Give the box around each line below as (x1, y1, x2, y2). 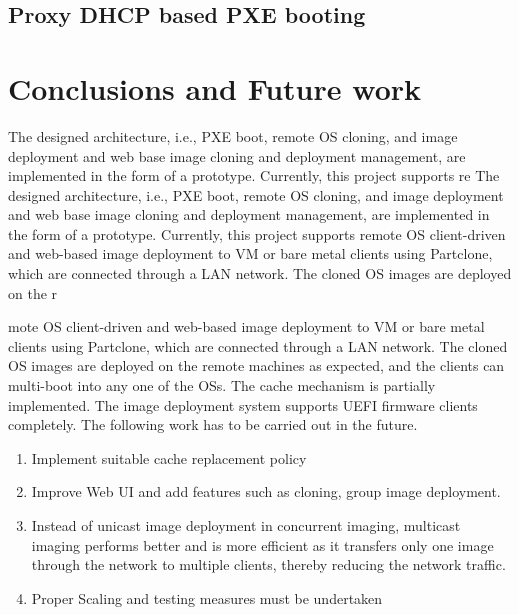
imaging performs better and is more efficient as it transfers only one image (31, 534, 494, 555)
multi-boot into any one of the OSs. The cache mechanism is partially (8, 375, 436, 396)
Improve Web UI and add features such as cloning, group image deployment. (31, 481, 501, 502)
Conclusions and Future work (8, 67, 422, 108)
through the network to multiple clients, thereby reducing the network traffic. (31, 554, 506, 575)
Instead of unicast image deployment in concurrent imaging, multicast (31, 515, 461, 535)
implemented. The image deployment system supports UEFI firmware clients (8, 394, 478, 415)
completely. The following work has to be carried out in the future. (8, 414, 418, 435)
